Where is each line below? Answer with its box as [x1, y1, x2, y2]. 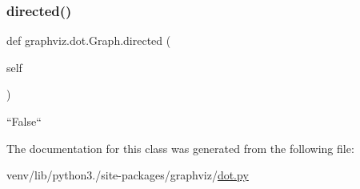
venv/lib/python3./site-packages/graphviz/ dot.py [6, 167, 249, 183]
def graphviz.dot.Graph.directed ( [6, 32, 171, 49]
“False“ [6, 113, 42, 129]
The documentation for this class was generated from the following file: [6, 139, 354, 156]
